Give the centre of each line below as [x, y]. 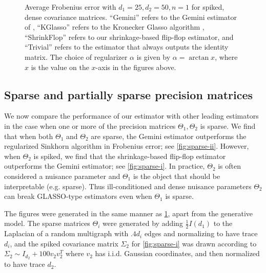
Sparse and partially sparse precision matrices [129, 94]
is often [230, 166]
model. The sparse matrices [47, 223]
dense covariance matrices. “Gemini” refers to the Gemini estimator [131, 17]
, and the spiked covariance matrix [64, 243]
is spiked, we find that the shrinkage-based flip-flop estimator [130, 156]
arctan [199, 58]
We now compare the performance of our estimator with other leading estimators [131, 116]
